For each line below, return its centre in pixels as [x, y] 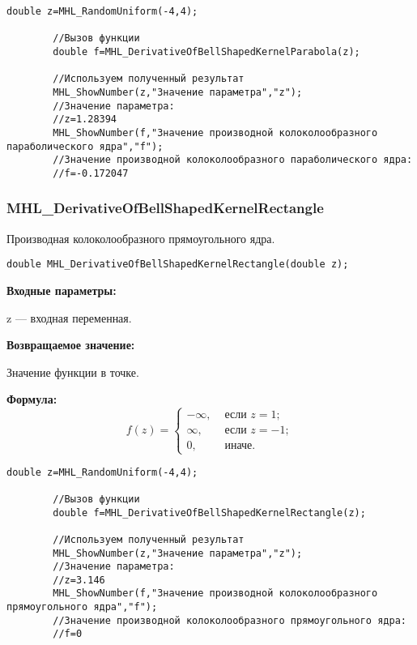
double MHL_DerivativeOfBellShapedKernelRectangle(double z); [178, 265]
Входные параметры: [62, 290]
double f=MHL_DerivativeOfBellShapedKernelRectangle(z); [209, 513]
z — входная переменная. [69, 317]
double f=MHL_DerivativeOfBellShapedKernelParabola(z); [206, 51]
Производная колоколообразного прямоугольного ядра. [141, 238]
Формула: [32, 399]
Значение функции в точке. [73, 372]
